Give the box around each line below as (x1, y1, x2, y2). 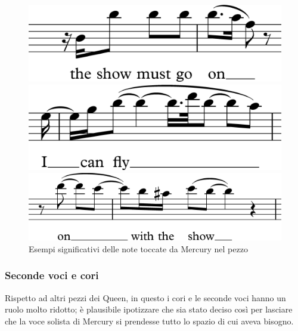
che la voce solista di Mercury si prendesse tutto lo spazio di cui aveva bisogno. (5, 314, 294, 327)
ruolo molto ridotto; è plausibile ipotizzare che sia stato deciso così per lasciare (5, 303, 293, 315)
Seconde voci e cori (5, 268, 99, 283)
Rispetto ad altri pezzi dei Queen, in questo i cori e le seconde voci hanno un (5, 291, 286, 304)
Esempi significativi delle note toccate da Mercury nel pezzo (29, 242, 248, 255)
